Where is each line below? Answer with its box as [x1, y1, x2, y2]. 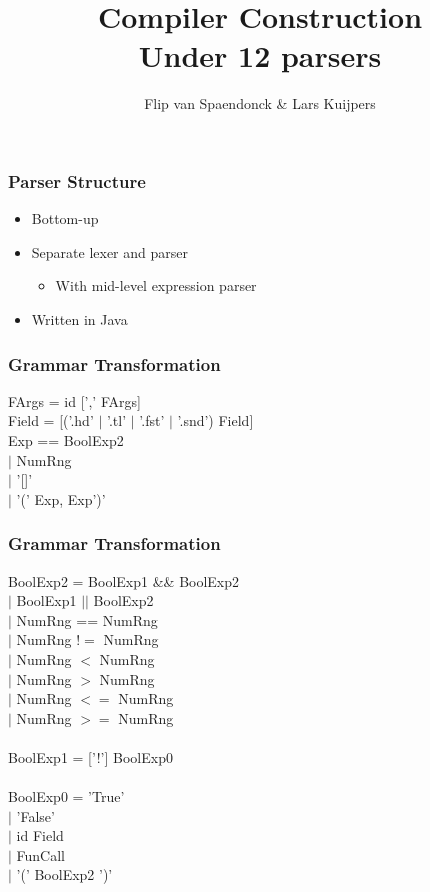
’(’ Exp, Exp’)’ [16, 488, 106, 509]
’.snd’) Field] [177, 410, 254, 431]
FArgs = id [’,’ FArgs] [8, 390, 141, 411]
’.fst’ [139, 410, 165, 431]
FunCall [16, 844, 66, 865]
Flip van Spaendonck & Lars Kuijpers [144, 93, 376, 114]
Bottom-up [31, 208, 99, 229]
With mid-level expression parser [55, 275, 257, 296]
